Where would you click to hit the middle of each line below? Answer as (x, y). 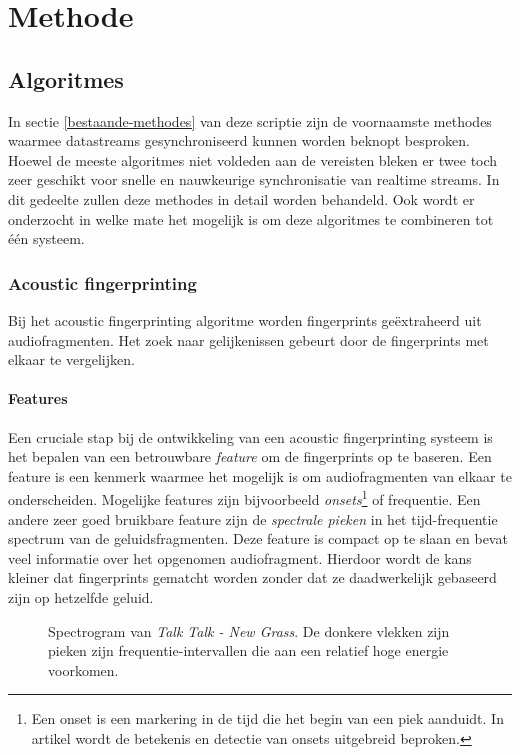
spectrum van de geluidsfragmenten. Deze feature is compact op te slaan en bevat (258, 538)
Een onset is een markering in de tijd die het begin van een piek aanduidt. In (267, 718)
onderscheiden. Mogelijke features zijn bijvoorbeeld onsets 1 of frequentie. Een (244, 497)
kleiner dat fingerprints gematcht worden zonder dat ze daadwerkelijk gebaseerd (252, 577)
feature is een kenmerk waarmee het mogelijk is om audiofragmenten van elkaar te (260, 475)
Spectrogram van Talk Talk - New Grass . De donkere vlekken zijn (249, 630)
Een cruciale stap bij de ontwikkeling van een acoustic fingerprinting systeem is (250, 436)
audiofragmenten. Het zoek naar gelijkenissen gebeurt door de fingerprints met (248, 339)
